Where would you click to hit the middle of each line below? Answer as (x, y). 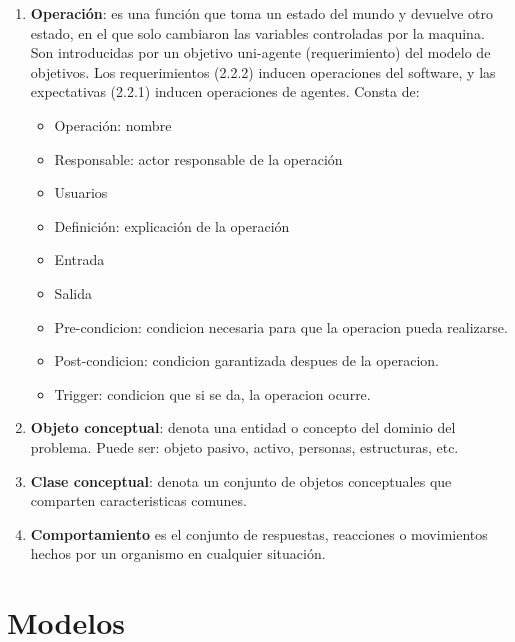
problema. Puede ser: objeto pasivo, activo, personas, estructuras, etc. (244, 446)
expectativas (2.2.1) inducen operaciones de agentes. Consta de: (225, 91)
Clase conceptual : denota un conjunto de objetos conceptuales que (241, 480)
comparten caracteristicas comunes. (138, 500)
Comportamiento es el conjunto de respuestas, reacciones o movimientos (259, 533)
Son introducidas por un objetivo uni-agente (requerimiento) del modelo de (260, 52)
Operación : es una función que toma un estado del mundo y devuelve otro (261, 13)
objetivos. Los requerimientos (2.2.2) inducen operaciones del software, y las (263, 71)
